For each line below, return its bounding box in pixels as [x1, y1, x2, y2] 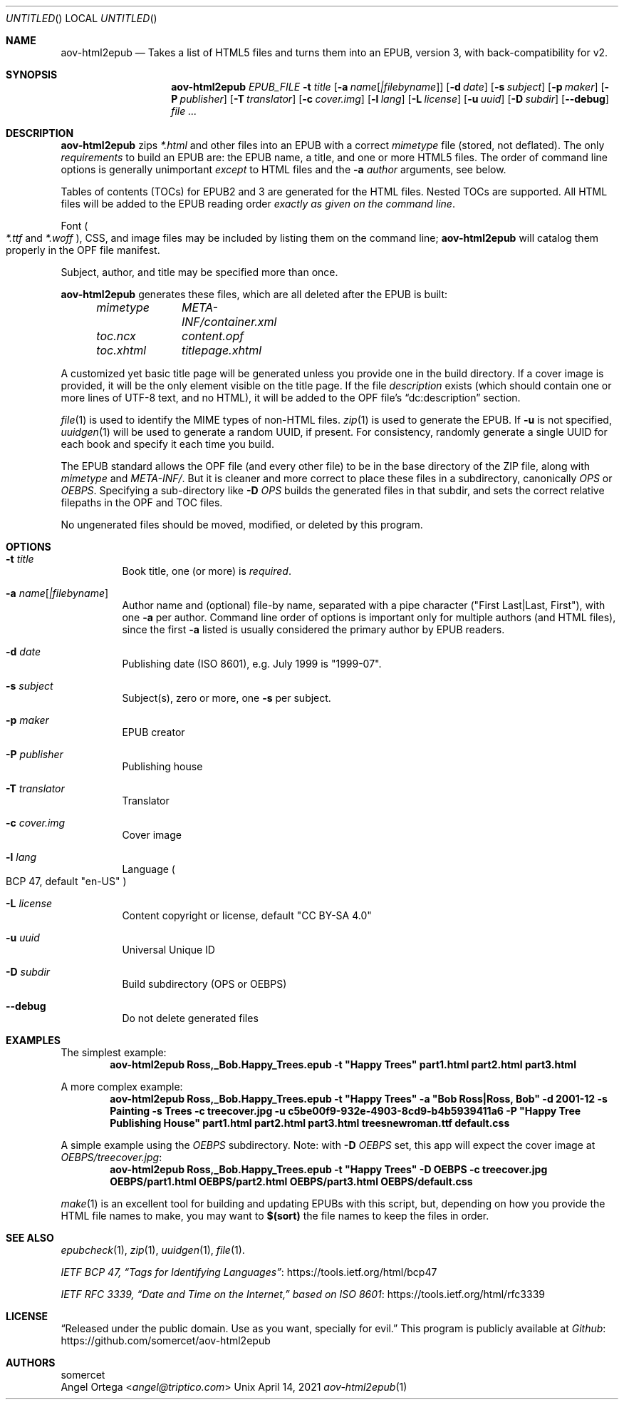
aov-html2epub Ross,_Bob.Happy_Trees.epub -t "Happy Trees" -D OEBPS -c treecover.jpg [110, 1163, 548, 1175]
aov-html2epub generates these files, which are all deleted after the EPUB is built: [61, 288, 448, 300]
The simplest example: [61, 1046, 167, 1058]
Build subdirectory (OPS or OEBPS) [122, 978, 287, 990]
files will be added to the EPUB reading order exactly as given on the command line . [61, 198, 455, 210]
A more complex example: [61, 1080, 183, 1093]
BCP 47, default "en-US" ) [6, 875, 127, 887]
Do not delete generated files [122, 1012, 259, 1024]
